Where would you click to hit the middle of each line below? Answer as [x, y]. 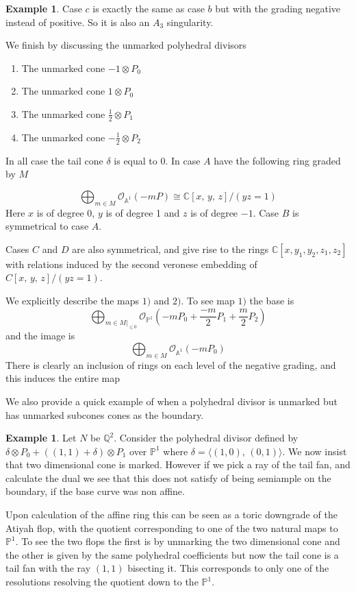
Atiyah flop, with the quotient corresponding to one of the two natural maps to [172, 528]
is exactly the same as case [149, 8]
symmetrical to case [47, 226]
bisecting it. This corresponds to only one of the [228, 568]
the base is [272, 300]
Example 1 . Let [41, 438]
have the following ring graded [277, 160]
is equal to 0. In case [157, 160]
